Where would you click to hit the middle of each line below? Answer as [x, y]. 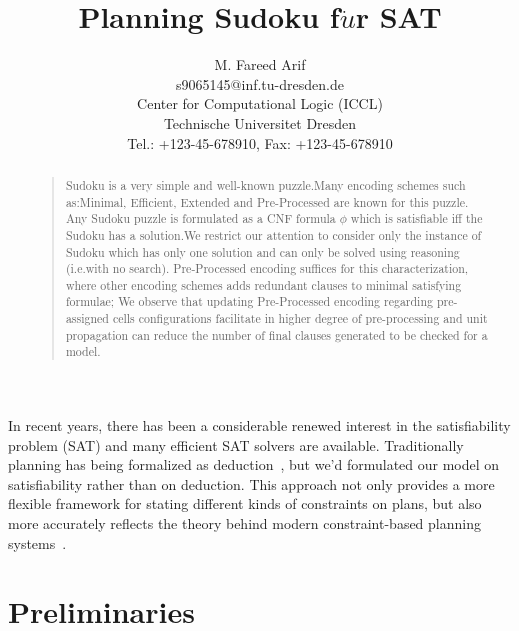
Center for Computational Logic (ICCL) [260, 103]
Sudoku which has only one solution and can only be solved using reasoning [262, 251]
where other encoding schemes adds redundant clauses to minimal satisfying [263, 284]
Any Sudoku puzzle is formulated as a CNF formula [200, 218]
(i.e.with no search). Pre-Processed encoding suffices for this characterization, [267, 268]
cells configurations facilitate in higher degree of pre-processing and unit [300, 318]
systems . [37, 542]
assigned [87, 318]
